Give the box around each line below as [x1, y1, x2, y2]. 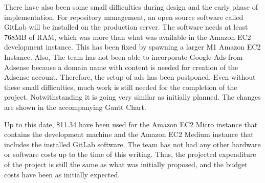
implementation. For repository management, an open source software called [4, 11, 244, 22]
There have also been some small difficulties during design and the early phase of [4, 2, 258, 12]
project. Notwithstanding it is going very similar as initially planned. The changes [4, 91, 261, 102]
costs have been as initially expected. [4, 169, 120, 179]
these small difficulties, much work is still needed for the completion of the [4, 81, 237, 92]
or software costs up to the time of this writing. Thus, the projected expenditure [4, 149, 256, 159]
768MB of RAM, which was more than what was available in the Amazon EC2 [4, 31, 251, 42]
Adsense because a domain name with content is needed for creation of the [4, 61, 238, 72]
